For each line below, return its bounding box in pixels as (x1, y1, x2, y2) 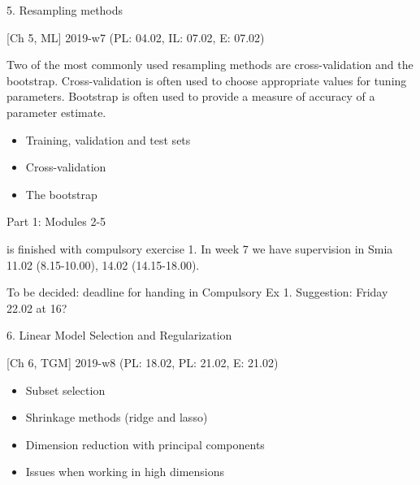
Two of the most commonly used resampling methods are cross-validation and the (6, 56, 414, 73)
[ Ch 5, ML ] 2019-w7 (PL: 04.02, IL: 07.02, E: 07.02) (6, 28, 265, 45)
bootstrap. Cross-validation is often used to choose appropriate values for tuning (6, 71, 407, 89)
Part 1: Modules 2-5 (6, 213, 106, 230)
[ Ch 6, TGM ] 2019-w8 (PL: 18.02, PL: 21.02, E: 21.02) (6, 353, 279, 370)
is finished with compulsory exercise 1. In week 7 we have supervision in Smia (6, 240, 393, 257)
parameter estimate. (6, 103, 106, 120)
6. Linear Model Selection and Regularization (6, 327, 232, 344)
